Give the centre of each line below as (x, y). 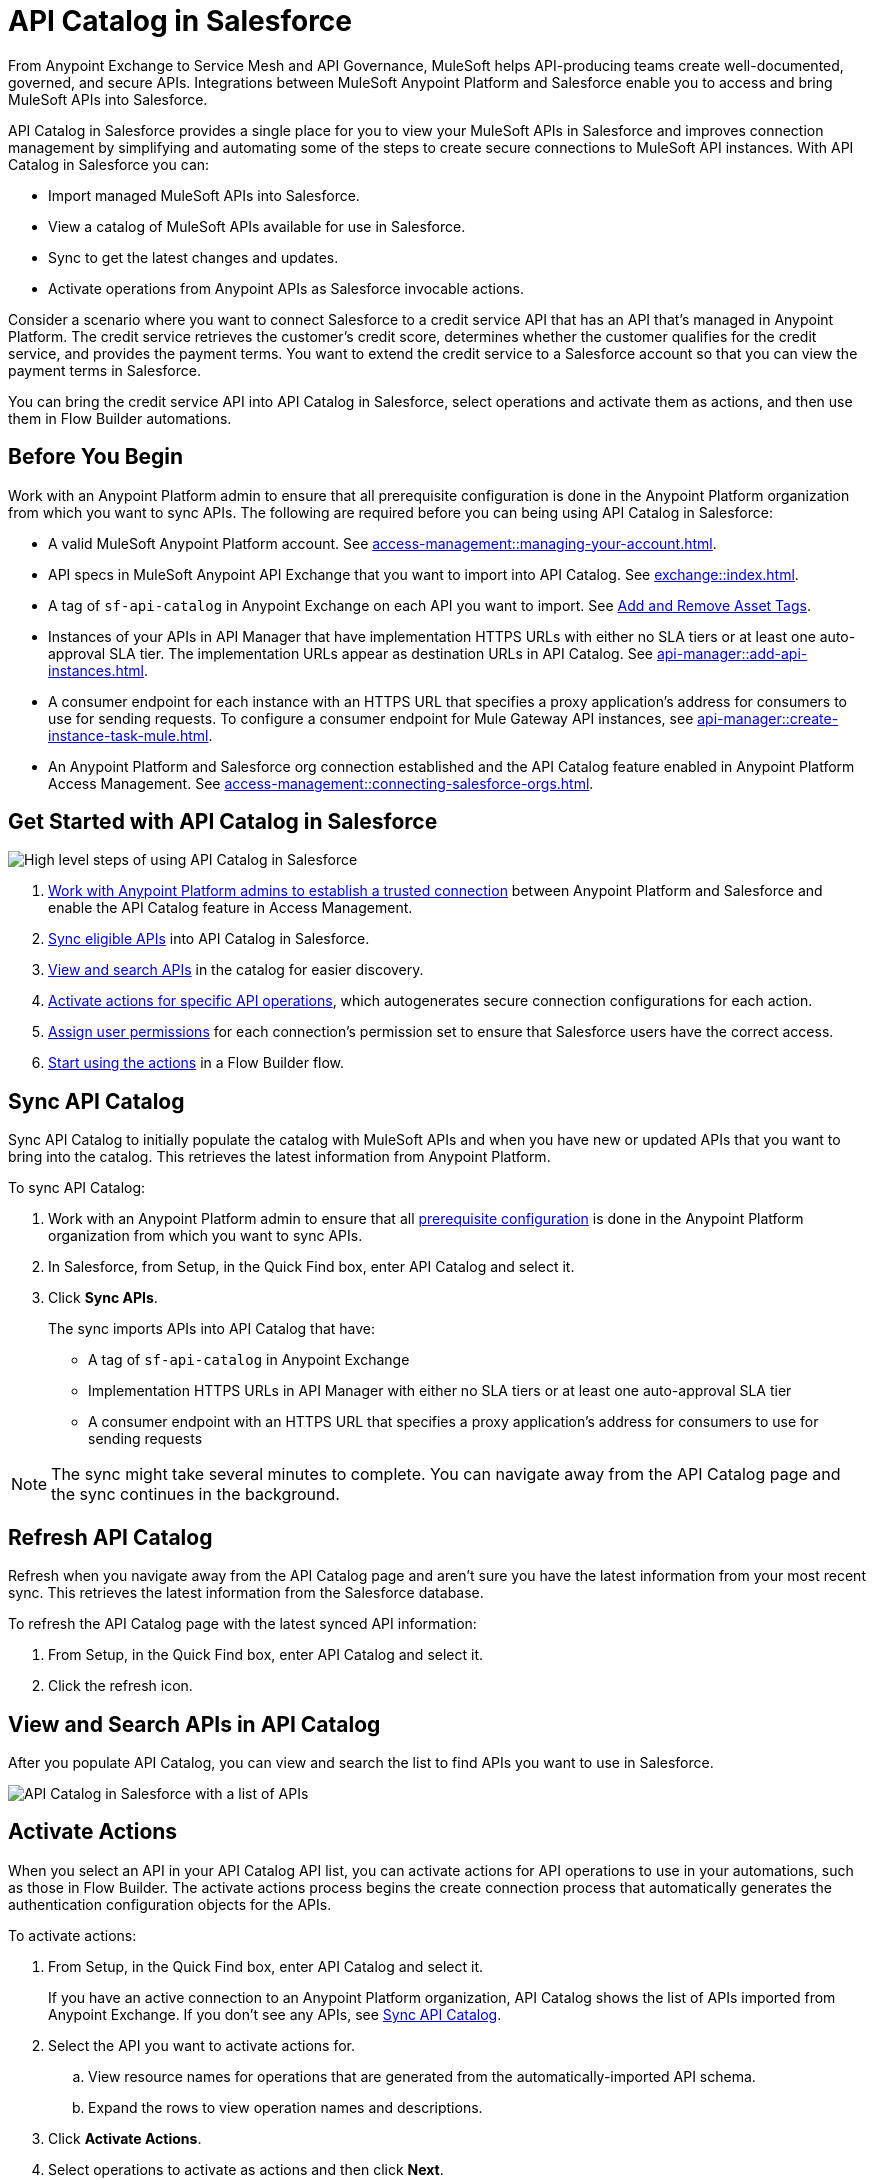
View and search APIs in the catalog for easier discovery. (236, 970)
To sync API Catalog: (77, 1188)
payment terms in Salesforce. (104, 370)
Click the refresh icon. (120, 1686)
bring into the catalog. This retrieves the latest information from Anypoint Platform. (279, 1157)
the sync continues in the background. (195, 1494)
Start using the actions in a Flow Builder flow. (196, 1063)
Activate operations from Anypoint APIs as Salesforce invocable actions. (286, 288)
